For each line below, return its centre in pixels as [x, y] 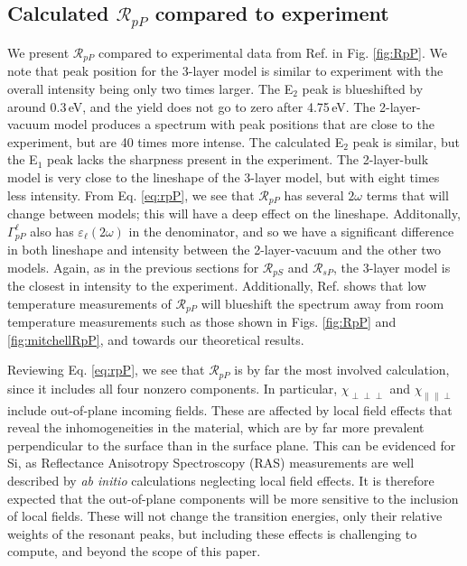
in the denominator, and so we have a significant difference [291, 231]
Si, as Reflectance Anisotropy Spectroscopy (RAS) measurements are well [211, 463]
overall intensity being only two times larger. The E [150, 89]
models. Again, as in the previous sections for [133, 267]
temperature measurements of [89, 303]
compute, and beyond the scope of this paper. [134, 551]
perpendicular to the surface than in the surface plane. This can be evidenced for [232, 445]
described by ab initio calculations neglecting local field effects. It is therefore [221, 480]
